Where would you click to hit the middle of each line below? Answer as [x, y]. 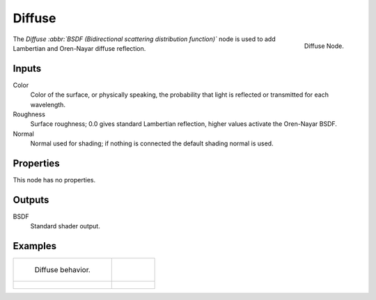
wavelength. [48, 104]
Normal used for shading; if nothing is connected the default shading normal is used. [152, 143]
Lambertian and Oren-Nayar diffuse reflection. [79, 48]
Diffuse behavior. [62, 270]
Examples [35, 246]
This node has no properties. [54, 180]
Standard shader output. [65, 226]
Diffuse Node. [324, 46]
